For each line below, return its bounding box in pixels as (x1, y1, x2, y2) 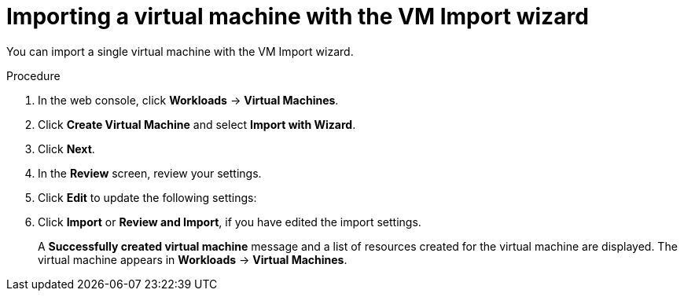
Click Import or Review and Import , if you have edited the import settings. (38, 214, 421, 229)
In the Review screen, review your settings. (38, 166, 262, 180)
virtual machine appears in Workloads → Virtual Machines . (38, 252, 348, 266)
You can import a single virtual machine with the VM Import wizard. (6, 44, 354, 58)
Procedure (6, 68, 61, 82)
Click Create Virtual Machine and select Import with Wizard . (38, 117, 356, 131)
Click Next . (38, 141, 95, 156)
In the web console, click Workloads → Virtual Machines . (38, 93, 339, 107)
